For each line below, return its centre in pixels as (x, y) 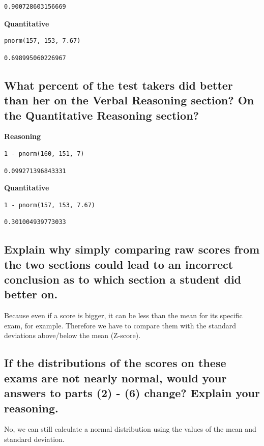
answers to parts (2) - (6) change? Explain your (132, 393)
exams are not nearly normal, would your (115, 378)
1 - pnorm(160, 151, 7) (44, 154)
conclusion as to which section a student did (123, 279)
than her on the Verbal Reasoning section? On (129, 100)
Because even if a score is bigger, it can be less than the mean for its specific (123, 315)
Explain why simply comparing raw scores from (132, 249)
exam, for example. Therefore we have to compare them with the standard (120, 325)
